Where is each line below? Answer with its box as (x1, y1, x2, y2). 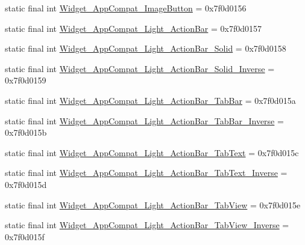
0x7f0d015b (5, 126, 47, 139)
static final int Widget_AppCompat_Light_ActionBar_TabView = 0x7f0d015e (5, 198, 301, 211)
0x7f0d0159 (5, 74, 46, 86)
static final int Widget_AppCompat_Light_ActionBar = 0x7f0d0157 (5, 22, 262, 34)
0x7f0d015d (5, 178, 47, 190)
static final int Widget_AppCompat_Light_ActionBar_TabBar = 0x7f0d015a (5, 94, 296, 106)
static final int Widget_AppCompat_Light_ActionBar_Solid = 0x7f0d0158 (5, 42, 286, 55)
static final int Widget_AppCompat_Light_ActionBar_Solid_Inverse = (5, 62, 275, 74)
